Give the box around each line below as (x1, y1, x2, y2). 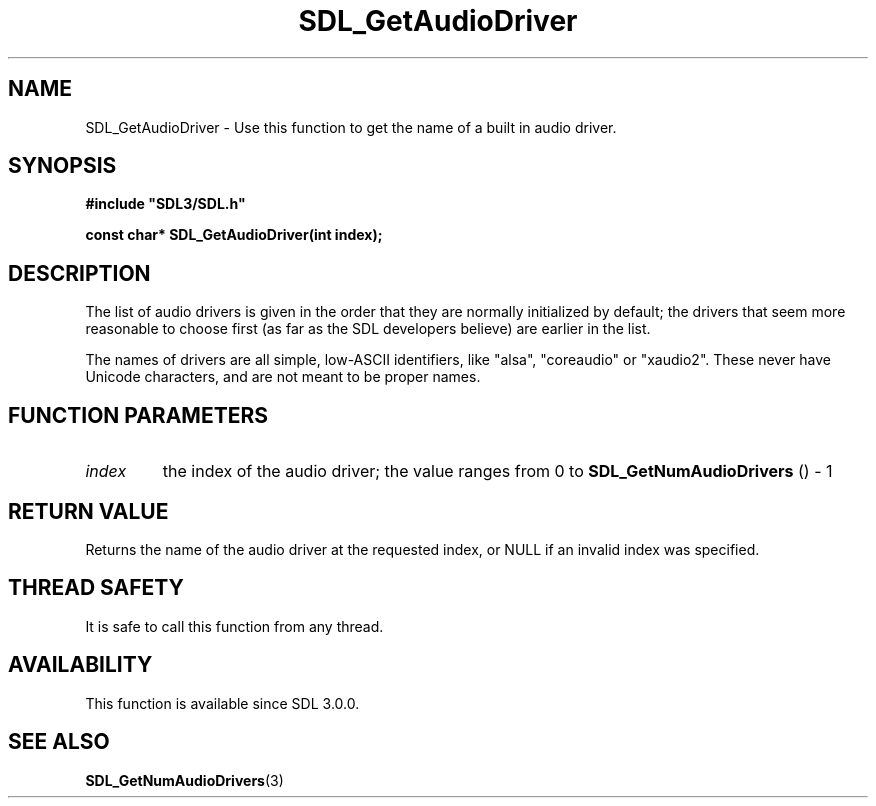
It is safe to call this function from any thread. (85, 617, 384, 635)
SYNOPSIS (8, 153, 117, 179)
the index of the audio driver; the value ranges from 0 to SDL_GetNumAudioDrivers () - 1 (162, 461, 833, 482)
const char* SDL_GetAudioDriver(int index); (85, 226, 383, 244)
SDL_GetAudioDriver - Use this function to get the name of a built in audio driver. (85, 118, 617, 136)
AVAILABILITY (8, 652, 153, 678)
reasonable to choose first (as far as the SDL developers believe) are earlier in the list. (85, 320, 651, 338)
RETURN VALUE (8, 498, 169, 524)
